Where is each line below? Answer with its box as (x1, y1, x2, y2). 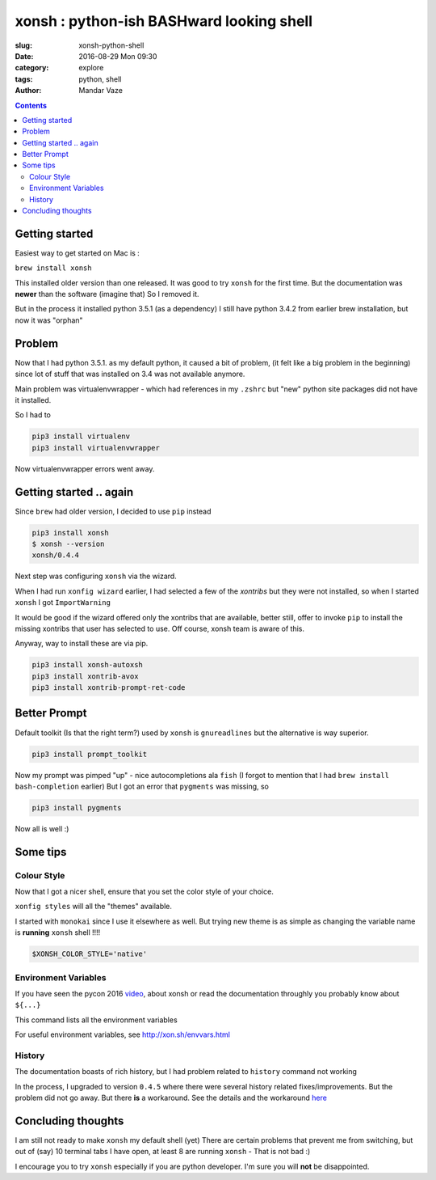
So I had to (15, 410, 52, 420)
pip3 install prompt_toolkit (31, 749, 148, 759)
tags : (15, 74, 33, 84)
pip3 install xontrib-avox (31, 671, 139, 681)
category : (15, 63, 49, 73)
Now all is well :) (15, 823, 69, 833)
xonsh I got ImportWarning (15, 598, 111, 607)
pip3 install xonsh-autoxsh (31, 660, 143, 670)
